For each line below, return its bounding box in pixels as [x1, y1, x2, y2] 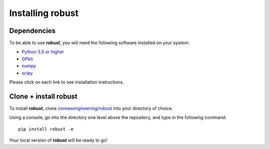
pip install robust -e [18, 126, 74, 132]
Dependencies [9, 26, 56, 35]
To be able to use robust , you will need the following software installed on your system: [9, 40, 189, 46]
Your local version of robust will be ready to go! [9, 137, 107, 143]
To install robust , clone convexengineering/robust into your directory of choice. [9, 105, 173, 111]
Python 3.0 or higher [21, 49, 64, 55]
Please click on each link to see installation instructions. [9, 79, 124, 85]
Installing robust [9, 7, 79, 18]
